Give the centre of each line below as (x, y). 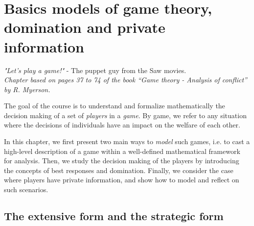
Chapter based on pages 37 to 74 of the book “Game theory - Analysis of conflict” (126, 80)
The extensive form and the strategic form (114, 216)
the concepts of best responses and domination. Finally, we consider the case (119, 170)
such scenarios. (26, 189)
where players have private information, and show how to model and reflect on (122, 180)
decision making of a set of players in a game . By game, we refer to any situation (125, 115)
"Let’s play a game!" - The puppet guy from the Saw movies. (95, 70)
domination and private (85, 27)
